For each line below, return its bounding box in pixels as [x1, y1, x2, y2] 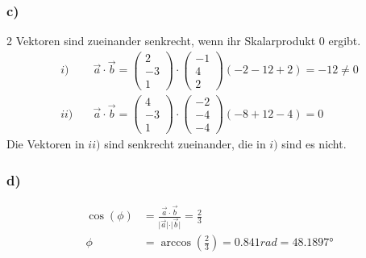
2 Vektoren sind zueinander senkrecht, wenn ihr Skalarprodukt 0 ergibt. [6, 32, 361, 49]
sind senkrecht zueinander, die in [104, 135, 266, 152]
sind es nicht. [281, 135, 347, 152]
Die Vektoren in [6, 135, 85, 152]
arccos [160, 237, 191, 248]
